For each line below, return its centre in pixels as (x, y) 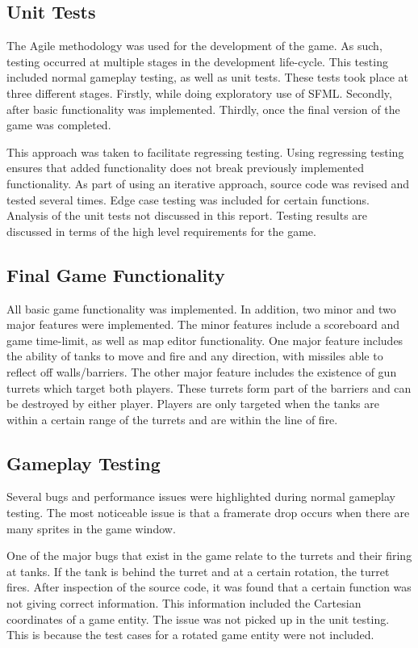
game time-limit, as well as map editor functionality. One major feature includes (205, 340)
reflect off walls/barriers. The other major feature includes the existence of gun (202, 371)
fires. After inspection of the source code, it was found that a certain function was (209, 587)
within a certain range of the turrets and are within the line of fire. (172, 419)
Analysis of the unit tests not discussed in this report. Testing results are (187, 215)
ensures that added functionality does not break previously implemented (186, 168)
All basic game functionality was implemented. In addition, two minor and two (201, 308)
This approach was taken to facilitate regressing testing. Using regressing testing (205, 151)
